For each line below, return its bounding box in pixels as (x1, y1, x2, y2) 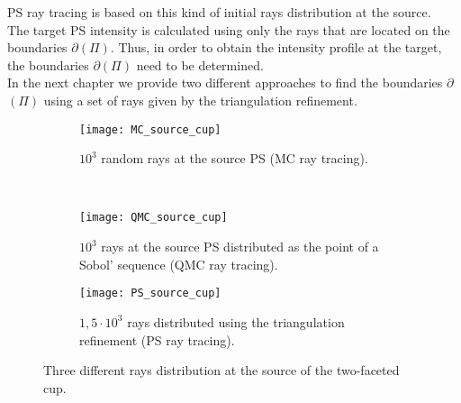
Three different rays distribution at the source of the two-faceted (43, 361, 400, 380)
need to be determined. (136, 55, 264, 74)
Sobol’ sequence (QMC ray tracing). (79, 254, 278, 273)
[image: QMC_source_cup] (79, 211, 228, 224)
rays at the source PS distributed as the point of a (101, 237, 379, 256)
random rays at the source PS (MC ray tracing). (101, 149, 368, 168)
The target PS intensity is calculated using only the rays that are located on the (7, 20, 450, 39)
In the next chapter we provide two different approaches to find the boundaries (7, 73, 443, 92)
